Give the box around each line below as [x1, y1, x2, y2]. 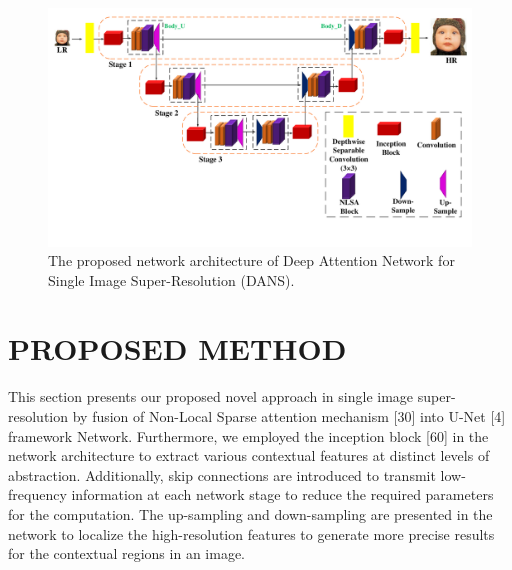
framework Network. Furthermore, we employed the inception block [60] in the [8, 425, 489, 446]
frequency [8, 484, 67, 505]
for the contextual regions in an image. [8, 543, 245, 564]
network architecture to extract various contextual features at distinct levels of [8, 445, 490, 466]
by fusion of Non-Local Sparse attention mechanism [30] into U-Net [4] [72, 406, 506, 426]
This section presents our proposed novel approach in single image [8, 386, 414, 407]
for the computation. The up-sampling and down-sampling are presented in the [8, 503, 493, 524]
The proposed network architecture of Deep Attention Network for [48, 250, 455, 271]
